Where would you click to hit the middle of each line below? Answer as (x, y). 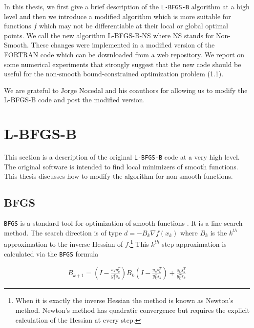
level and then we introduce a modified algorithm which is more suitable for (117, 16)
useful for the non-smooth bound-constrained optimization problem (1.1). (114, 74)
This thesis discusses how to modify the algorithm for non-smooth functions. (118, 176)
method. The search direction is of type (63, 232)
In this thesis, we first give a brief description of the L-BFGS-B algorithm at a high (127, 6)
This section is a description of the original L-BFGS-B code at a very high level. (122, 157)
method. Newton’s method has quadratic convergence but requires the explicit (132, 310)
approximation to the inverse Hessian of (63, 244)
